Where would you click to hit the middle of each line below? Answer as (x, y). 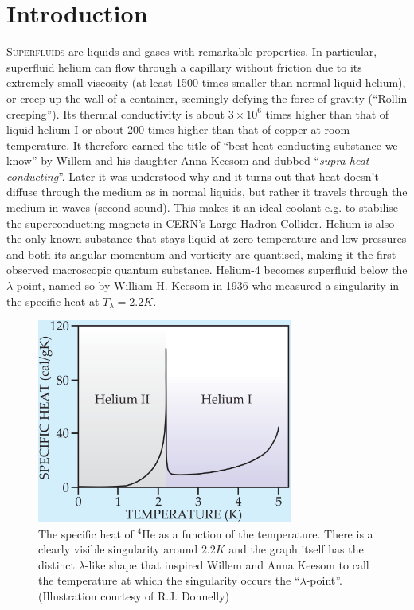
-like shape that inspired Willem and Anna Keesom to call (227, 564)
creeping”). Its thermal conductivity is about (116, 113)
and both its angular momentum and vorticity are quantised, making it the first (201, 254)
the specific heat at (53, 301)
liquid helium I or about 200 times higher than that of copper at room (178, 129)
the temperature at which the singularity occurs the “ (169, 580)
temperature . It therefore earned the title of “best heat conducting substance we (202, 145)
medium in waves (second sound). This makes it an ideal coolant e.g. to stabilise (203, 207)
